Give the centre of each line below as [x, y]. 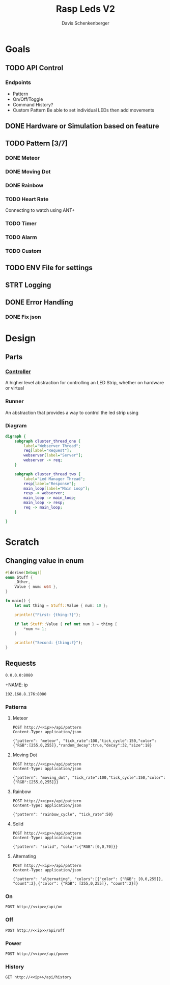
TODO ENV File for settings [49, 267]
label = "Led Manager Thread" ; [54, 479]
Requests [21, 663]
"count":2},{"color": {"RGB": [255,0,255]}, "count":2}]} [75, 884]
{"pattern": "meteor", [37, 741]
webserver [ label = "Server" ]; [53, 455]
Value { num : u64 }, [36, 587]
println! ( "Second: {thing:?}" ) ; [49, 643]
